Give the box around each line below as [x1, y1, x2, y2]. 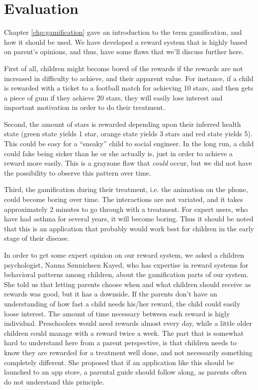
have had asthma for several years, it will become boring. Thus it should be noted [4, 213, 254, 224]
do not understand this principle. [4, 376, 104, 387]
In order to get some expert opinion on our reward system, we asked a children [4, 250, 245, 260]
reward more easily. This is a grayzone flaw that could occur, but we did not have [4, 158, 252, 168]
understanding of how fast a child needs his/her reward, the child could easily [4, 298, 241, 308]
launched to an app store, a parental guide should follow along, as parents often [4, 367, 247, 377]
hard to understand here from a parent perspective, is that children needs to [4, 337, 237, 348]
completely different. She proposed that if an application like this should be [4, 357, 234, 367]
